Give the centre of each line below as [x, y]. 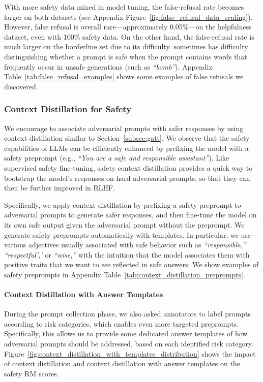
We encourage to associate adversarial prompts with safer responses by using [124, 128]
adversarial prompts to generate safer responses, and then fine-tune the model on [130, 215]
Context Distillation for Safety [68, 109]
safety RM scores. [32, 373]
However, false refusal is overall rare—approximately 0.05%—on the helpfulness [128, 27]
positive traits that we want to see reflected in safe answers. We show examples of [131, 264]
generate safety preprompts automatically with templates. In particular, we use [128, 234]
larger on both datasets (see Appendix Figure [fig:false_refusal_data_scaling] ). [128, 17]
